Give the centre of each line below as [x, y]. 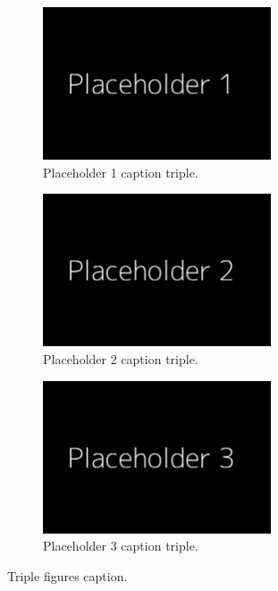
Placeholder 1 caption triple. [121, 172]
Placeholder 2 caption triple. [121, 358]
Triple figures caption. [67, 575]
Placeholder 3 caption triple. [121, 546]
